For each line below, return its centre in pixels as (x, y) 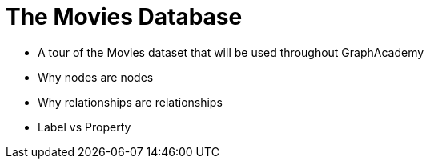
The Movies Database (124, 17)
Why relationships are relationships (130, 102)
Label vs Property (84, 127)
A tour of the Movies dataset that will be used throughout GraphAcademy (231, 52)
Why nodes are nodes (96, 77)
